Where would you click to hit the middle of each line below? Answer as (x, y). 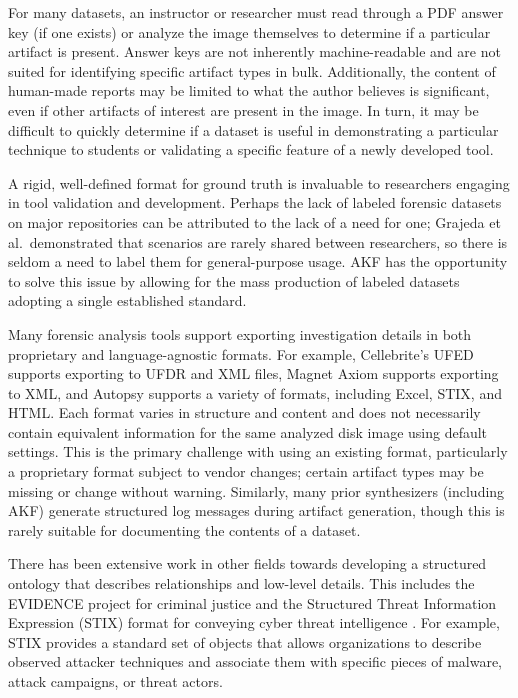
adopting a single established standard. (127, 300)
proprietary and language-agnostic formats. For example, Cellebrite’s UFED (241, 353)
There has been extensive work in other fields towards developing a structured (247, 563)
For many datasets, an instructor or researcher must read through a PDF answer (256, 12)
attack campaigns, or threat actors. (115, 681)
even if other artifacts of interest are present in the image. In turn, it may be (243, 109)
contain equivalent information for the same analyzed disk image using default (248, 431)
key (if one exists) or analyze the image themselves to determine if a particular (249, 31)
